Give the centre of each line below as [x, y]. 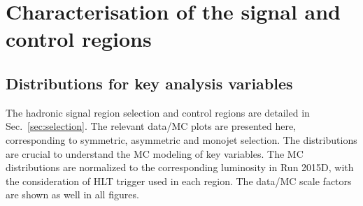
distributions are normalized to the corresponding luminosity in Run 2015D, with [180, 167]
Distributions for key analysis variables [149, 83]
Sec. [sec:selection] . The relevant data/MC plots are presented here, [151, 126]
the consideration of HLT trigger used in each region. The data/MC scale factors [179, 181]
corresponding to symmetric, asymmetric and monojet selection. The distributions [181, 139]
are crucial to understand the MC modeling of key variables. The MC [155, 153]
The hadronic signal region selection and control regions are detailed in [158, 112]
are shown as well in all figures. [72, 194]
